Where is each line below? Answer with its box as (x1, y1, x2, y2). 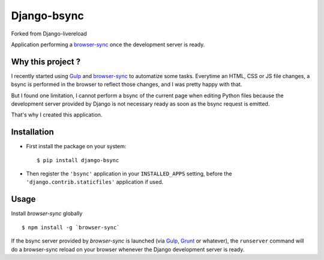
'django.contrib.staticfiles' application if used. (26, 178, 164, 186)
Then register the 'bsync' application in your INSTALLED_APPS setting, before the (26, 170, 232, 177)
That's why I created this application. (11, 111, 103, 118)
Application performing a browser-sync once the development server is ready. (11, 41, 205, 48)
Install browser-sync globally (11, 210, 83, 217)
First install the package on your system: (26, 143, 127, 150)
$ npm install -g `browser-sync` (22, 224, 120, 231)
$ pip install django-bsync (37, 157, 119, 163)
